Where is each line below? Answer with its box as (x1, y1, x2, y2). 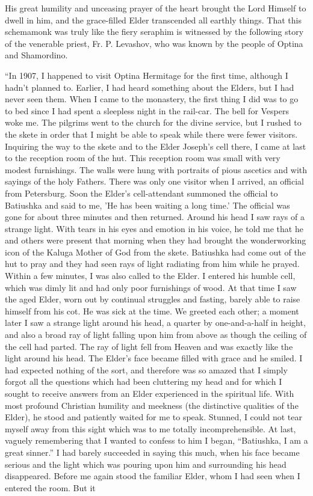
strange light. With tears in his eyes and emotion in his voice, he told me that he (5, 222, 303, 234)
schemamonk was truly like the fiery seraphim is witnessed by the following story (5, 25, 304, 38)
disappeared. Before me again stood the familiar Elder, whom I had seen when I (5, 470, 300, 482)
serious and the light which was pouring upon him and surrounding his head (5, 458, 287, 470)
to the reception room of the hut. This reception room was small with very (5, 152, 280, 164)
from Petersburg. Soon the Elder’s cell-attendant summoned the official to (5, 186, 278, 199)
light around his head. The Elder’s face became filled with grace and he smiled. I (5, 352, 303, 364)
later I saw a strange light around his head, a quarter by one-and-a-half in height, (5, 316, 306, 329)
